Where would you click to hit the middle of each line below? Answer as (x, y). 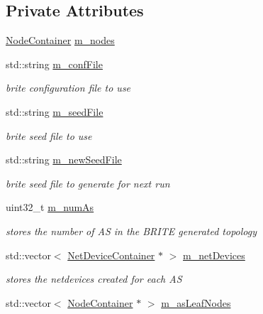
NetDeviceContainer (111, 255)
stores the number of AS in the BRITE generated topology (131, 231)
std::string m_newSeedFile (64, 159)
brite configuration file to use (68, 88)
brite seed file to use (49, 135)
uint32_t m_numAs (50, 207)
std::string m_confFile (54, 64)
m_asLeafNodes (196, 302)
